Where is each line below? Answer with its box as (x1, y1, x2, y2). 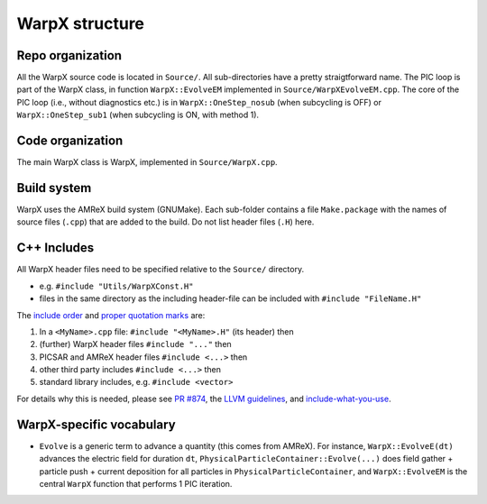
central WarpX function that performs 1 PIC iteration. (39, 478, 233, 489)
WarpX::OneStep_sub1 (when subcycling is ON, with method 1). (16, 109, 260, 121)
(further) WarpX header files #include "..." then (39, 339, 232, 350)
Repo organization (16, 48, 122, 63)
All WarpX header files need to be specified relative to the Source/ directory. (16, 264, 305, 275)
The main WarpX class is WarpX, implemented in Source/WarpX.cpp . (16, 157, 279, 168)
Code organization (16, 133, 124, 149)
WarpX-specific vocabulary (16, 417, 176, 432)
